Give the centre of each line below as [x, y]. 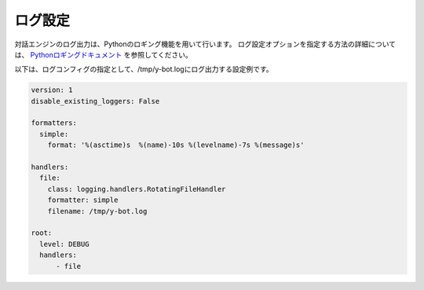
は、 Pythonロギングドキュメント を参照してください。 [103, 54]
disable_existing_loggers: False [95, 101]
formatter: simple [83, 200]
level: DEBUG [64, 244]
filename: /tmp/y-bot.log [97, 211]
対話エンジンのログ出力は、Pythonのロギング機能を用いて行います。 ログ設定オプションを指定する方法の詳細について [205, 44]
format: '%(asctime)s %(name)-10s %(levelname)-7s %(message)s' [176, 145]
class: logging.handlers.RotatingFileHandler [137, 189]
